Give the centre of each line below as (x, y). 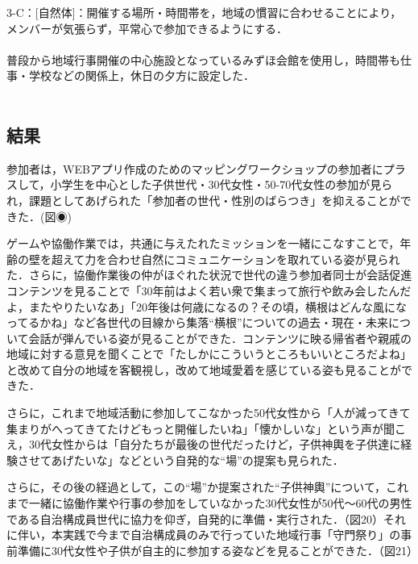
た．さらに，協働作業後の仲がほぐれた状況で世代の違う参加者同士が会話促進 (209, 275)
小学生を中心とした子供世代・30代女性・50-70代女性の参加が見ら (221, 184)
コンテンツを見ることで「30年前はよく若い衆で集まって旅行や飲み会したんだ (209, 290)
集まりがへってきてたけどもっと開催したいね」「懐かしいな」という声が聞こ (206, 428)
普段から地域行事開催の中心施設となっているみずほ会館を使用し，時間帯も (203, 59)
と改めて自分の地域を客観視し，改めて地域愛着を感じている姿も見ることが (204, 369)
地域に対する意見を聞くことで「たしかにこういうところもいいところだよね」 (209, 354)
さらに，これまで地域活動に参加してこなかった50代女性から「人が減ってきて (209, 413)
